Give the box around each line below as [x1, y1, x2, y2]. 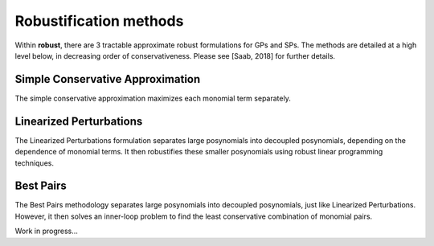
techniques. [14, 158, 54, 168]
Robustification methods [14, 12, 184, 30]
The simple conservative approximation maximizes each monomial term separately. [14, 93, 291, 103]
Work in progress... [14, 226, 78, 236]
